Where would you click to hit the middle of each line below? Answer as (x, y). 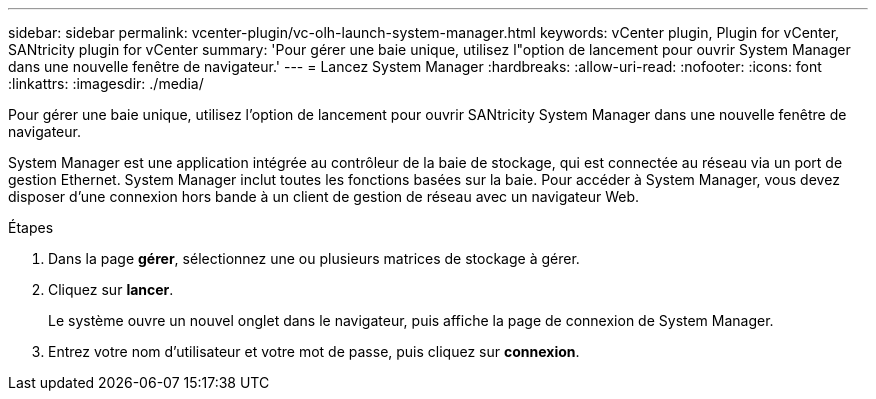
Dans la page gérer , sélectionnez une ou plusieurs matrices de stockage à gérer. (314, 258)
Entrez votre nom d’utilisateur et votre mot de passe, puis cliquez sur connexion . (314, 351)
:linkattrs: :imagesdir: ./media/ (106, 83)
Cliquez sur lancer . (111, 289)
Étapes (31, 227)
